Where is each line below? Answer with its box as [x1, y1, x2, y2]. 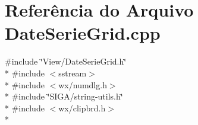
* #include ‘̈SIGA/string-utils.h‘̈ [5, 90, 123, 102]
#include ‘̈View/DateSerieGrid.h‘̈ [5, 55, 127, 68]
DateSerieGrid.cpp [5, 21, 161, 45]
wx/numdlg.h [58, 78, 107, 91]
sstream [58, 66, 87, 79]
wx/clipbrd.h [58, 101, 106, 114]
